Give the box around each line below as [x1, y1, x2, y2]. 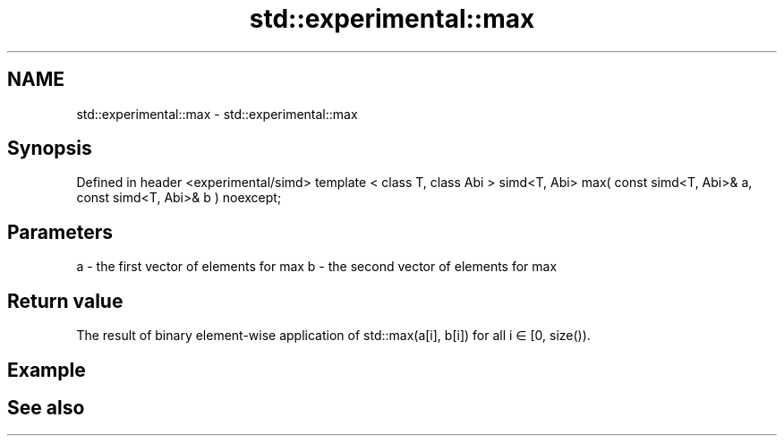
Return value [7, 289, 124, 312]
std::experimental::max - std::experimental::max [76, 106, 358, 122]
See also [7, 396, 85, 419]
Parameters [7, 220, 113, 243]
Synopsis [7, 137, 92, 160]
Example [7, 358, 86, 381]
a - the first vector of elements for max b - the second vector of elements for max [76, 259, 558, 275]
